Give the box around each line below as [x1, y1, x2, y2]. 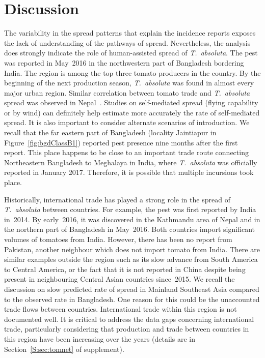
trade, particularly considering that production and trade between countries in [4, 323, 249, 334]
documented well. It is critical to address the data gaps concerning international [4, 313, 254, 324]
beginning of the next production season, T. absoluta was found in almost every [4, 77, 254, 88]
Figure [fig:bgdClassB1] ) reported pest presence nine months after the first [4, 137, 238, 147]
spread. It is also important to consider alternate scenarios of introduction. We [4, 117, 250, 128]
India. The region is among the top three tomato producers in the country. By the [4, 67, 261, 78]
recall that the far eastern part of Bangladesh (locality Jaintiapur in [4, 127, 217, 138]
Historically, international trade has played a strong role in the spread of [4, 194, 230, 204]
